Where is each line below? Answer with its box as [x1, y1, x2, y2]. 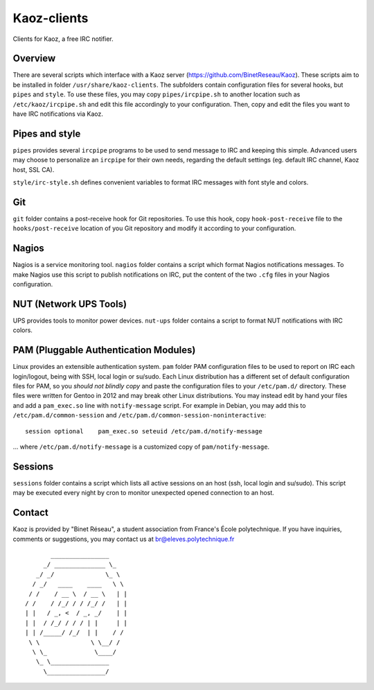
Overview [12, 53, 56, 64]
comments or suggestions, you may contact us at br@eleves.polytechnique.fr [12, 535, 235, 543]
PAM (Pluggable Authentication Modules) [12, 344, 196, 356]
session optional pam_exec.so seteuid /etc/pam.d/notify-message [25, 427, 262, 435]
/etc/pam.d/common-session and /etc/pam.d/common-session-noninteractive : [12, 411, 267, 420]
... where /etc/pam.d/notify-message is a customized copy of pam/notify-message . [12, 442, 270, 451]
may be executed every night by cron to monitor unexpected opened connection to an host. [12, 489, 275, 497]
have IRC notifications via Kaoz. [12, 110, 104, 118]
